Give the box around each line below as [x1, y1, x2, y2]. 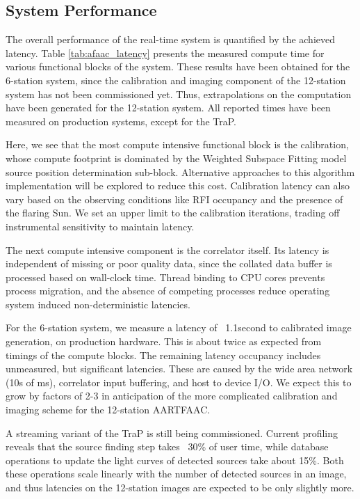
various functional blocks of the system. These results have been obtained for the [6, 59, 350, 74]
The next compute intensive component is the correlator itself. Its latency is [6, 242, 329, 257]
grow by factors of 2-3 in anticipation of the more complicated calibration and [6, 388, 338, 403]
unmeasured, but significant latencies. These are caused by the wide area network [6, 361, 353, 376]
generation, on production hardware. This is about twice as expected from [6, 334, 322, 349]
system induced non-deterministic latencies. [6, 296, 190, 311]
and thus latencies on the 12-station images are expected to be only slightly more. [6, 480, 354, 495]
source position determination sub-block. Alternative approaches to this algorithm [6, 164, 355, 179]
